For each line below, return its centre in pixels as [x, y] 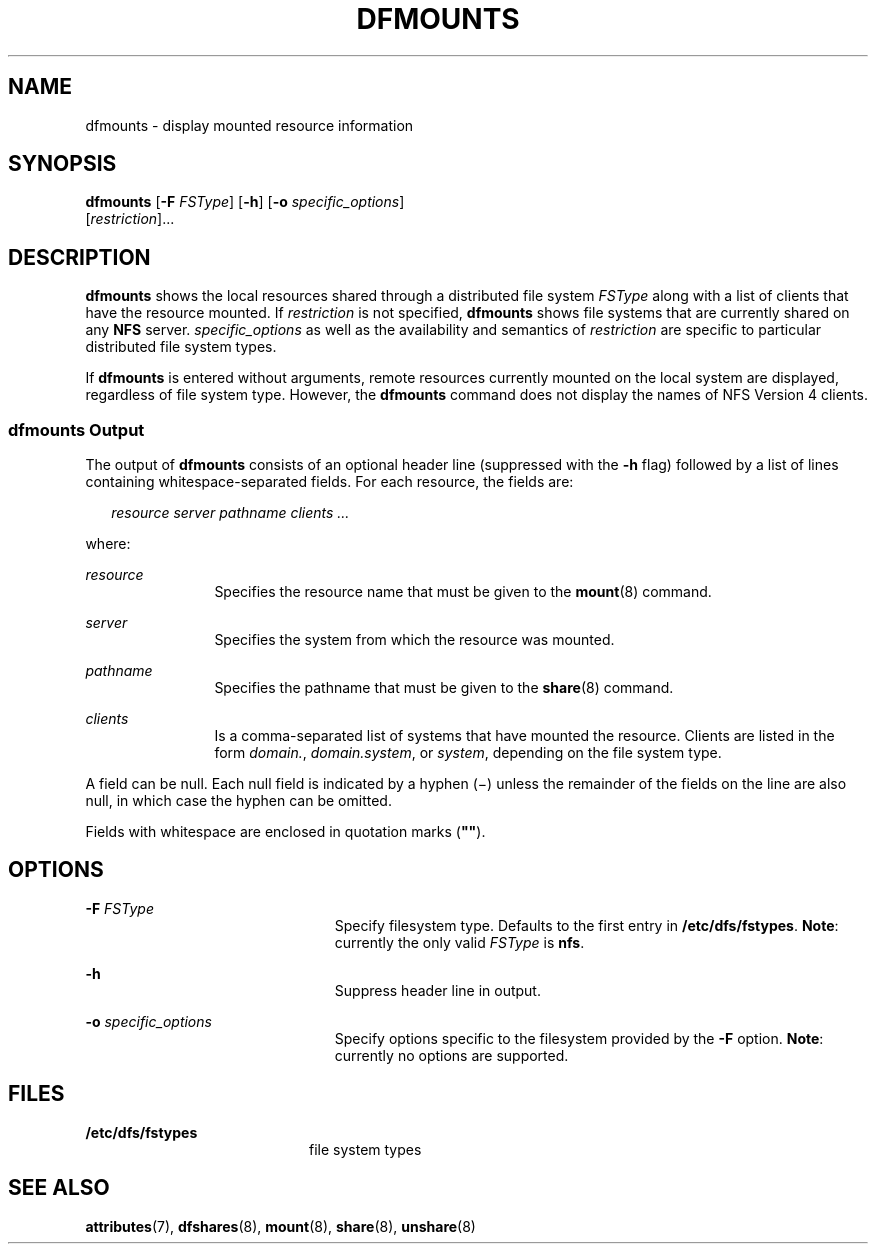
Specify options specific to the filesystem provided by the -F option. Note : [579, 1038]
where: [108, 544]
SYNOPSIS [62, 164]
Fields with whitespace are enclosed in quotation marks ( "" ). [285, 832]
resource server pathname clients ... [230, 513]
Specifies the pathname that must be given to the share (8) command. [444, 688]
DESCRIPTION [79, 257]
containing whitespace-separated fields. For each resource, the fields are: [329, 482]
